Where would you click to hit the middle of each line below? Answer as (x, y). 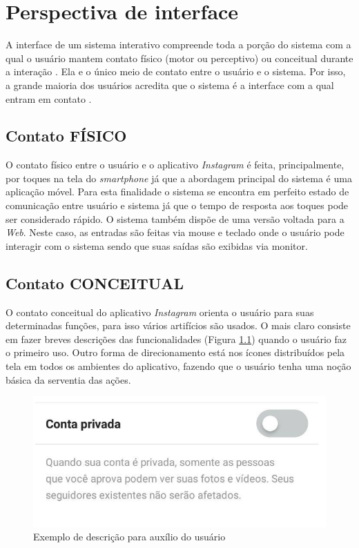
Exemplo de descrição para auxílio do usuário (129, 537)
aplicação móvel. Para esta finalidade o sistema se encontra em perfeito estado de (177, 192)
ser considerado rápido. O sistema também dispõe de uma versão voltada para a (175, 218)
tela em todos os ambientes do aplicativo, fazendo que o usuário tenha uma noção (178, 366)
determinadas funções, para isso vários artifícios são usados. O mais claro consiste (178, 325)
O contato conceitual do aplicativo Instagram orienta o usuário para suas (160, 312)
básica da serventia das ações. (68, 379)
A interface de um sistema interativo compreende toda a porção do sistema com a (178, 45)
